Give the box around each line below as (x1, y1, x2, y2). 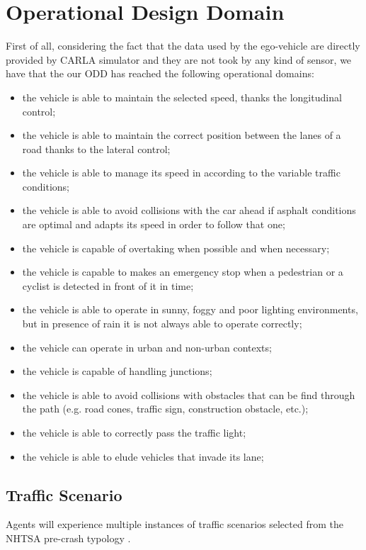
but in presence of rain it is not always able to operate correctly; (22, 316, 302, 331)
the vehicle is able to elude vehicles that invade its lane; (22, 449, 264, 464)
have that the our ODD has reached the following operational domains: (6, 66, 314, 81)
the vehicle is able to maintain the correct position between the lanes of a (22, 128, 341, 142)
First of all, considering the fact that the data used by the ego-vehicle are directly (6, 38, 360, 53)
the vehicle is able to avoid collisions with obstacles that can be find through (22, 387, 355, 402)
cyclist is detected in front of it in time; (22, 278, 194, 293)
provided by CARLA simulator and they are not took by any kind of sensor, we (6, 52, 352, 67)
